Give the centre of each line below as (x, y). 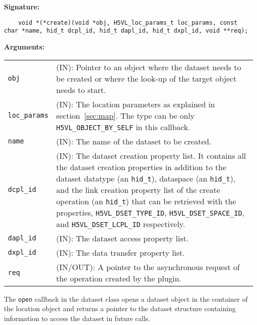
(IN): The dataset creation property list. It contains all (151, 155)
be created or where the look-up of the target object (146, 78)
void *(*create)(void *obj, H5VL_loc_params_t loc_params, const (128, 23)
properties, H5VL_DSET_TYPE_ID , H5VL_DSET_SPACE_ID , (150, 212)
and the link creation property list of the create (138, 189)
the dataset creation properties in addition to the (141, 167)
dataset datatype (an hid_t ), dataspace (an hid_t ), (146, 178)
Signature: (22, 6)
